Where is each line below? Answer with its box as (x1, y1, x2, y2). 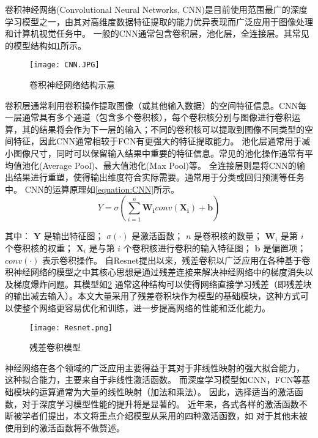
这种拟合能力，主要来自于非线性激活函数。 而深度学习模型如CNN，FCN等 (5, 373, 302, 386)
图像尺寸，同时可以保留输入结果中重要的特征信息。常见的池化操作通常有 (13, 147, 305, 159)
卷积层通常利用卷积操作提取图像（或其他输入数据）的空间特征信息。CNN (5, 98, 298, 111)
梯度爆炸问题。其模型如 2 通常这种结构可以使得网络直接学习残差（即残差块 (13, 277, 312, 290)
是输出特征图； (43, 229, 104, 242)
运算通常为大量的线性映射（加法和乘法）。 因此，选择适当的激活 (39, 385, 295, 398)
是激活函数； (131, 229, 183, 242)
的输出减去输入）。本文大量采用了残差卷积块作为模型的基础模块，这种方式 (5, 289, 300, 302)
